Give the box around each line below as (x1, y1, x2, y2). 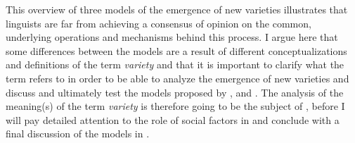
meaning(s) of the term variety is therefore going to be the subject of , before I (6, 99, 345, 113)
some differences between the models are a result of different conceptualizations (6, 43, 347, 58)
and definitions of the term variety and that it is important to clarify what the (6, 57, 344, 72)
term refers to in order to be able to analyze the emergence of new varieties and (6, 70, 349, 85)
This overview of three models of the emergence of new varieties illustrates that (6, 2, 348, 16)
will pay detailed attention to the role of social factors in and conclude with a (6, 112, 340, 127)
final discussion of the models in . (6, 126, 150, 141)
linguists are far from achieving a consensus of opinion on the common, (6, 15, 311, 30)
